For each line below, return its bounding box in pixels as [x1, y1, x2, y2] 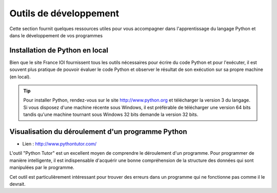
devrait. [9, 181, 26, 187]
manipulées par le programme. [9, 164, 74, 171]
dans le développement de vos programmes [9, 32, 103, 38]
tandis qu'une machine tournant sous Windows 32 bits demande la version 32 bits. [23, 111, 199, 117]
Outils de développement [9, 8, 120, 19]
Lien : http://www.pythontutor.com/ [22, 141, 97, 147]
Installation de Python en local [9, 46, 109, 55]
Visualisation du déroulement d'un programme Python [9, 128, 187, 136]
